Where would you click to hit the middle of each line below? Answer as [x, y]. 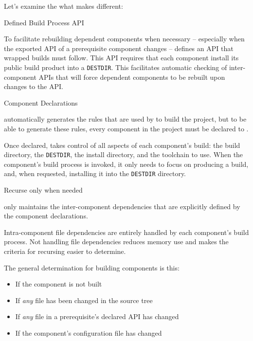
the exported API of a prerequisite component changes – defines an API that [119, 48]
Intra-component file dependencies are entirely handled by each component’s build [126, 232]
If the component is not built [59, 284]
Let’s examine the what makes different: [63, 6]
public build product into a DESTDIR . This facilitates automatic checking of [116, 67]
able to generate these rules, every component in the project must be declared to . [126, 128]
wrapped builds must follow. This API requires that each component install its [121, 58]
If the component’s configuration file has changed [89, 333]
